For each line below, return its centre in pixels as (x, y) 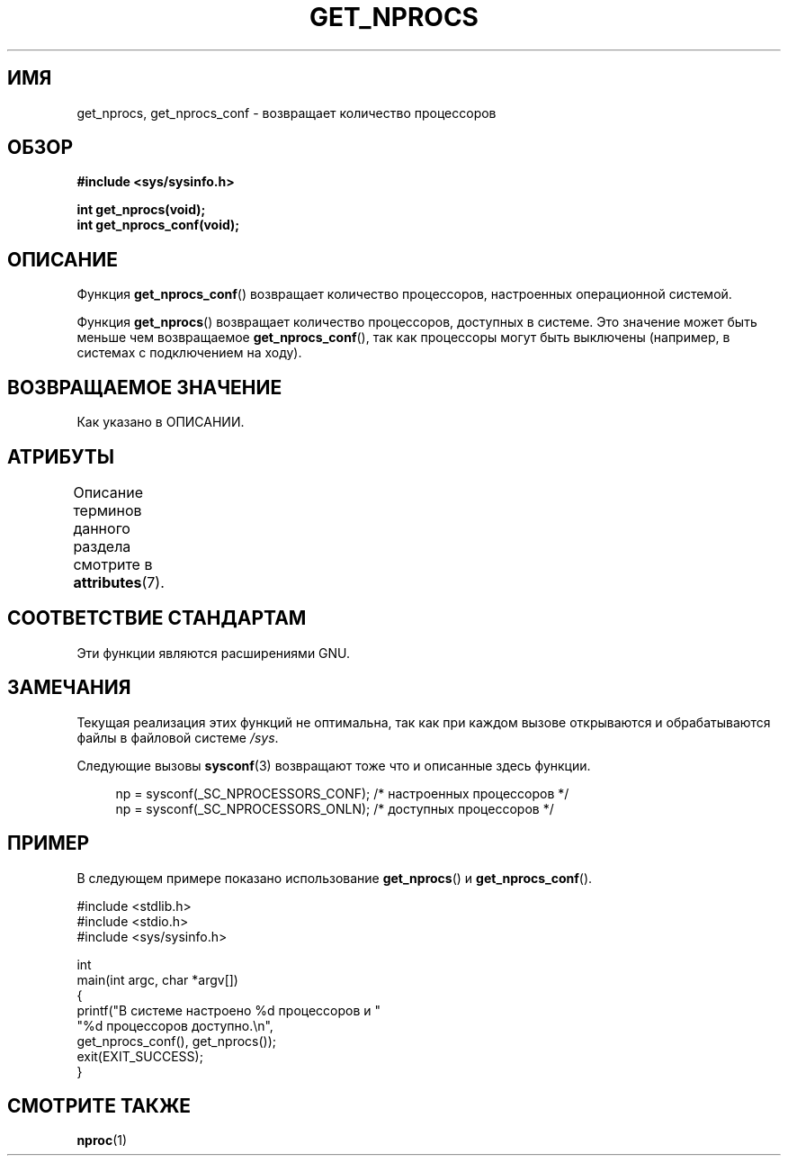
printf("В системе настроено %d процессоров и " (229, 1010)
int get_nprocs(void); (141, 210)
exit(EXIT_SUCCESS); (140, 1056)
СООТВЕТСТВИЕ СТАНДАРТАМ (157, 618)
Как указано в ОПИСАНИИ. (161, 422)
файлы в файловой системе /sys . (178, 737)
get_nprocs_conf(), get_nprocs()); (177, 1041)
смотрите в (113, 564)
